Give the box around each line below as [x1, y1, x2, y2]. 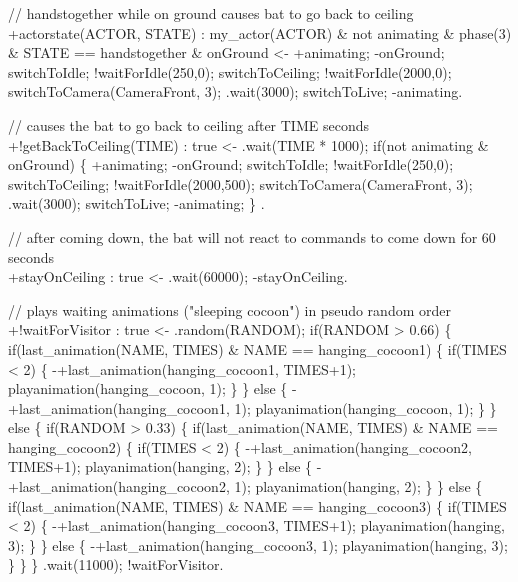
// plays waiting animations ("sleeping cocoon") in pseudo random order [8, 299, 451, 320]
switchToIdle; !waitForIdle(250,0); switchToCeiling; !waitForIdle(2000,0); [8, 61, 452, 82]
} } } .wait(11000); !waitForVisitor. [8, 554, 224, 575]
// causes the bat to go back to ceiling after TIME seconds [8, 114, 369, 135]
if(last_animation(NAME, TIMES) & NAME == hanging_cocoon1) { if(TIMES [8, 338, 507, 359]
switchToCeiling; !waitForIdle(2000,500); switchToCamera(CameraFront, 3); [8, 173, 473, 194]
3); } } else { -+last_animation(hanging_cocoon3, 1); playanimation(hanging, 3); [8, 534, 508, 555]
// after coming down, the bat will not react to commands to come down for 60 [8, 226, 496, 247]
